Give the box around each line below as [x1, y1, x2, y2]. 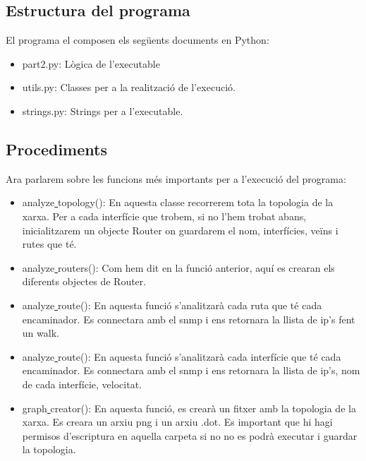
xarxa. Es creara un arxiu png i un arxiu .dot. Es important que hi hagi [22, 414, 333, 429]
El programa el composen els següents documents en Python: [6, 32, 269, 47]
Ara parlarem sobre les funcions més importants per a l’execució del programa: [6, 171, 346, 186]
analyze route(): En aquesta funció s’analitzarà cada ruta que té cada [22, 297, 322, 312]
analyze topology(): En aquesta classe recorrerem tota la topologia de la [22, 195, 334, 210]
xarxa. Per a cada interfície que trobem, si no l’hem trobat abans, [22, 208, 307, 223]
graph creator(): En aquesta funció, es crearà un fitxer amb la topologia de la [22, 400, 356, 415]
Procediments [6, 138, 107, 160]
